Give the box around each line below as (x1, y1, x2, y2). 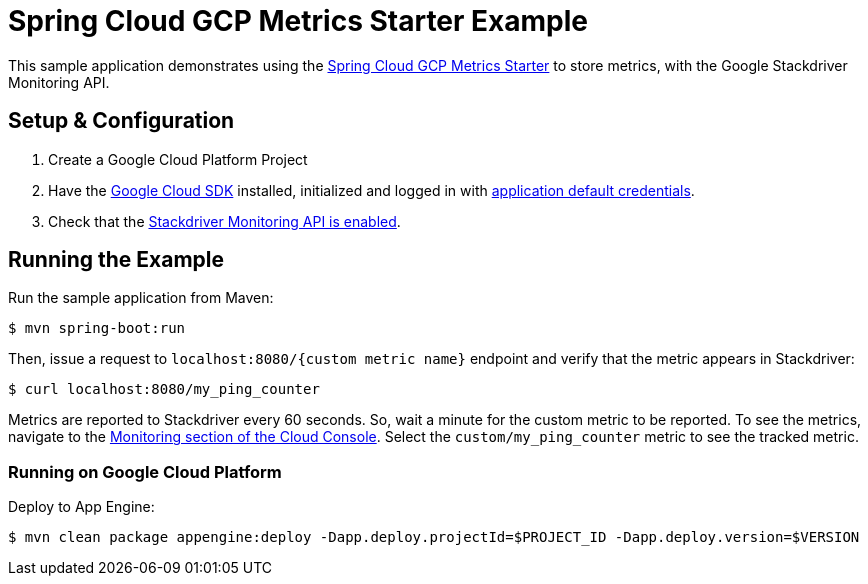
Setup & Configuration (8, 108, 235, 134)
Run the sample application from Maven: (8, 289, 274, 307)
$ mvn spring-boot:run (8, 320, 186, 337)
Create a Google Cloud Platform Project (48, 150, 308, 168)
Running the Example (8, 247, 225, 273)
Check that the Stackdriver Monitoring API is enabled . (48, 212, 401, 230)
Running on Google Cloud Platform (8, 461, 282, 482)
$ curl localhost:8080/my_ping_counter (8, 381, 320, 398)
